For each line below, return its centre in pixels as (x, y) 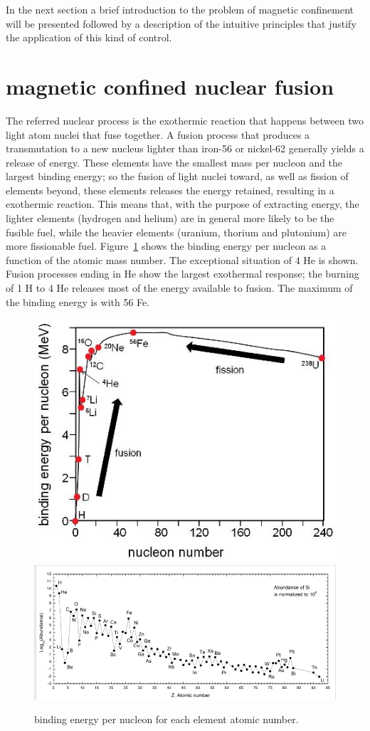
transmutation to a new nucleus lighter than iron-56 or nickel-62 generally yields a (185, 148)
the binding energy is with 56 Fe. (78, 301)
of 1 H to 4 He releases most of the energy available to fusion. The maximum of (179, 288)
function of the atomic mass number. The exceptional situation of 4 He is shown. (182, 259)
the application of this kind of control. (89, 37)
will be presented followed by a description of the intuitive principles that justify (181, 23)
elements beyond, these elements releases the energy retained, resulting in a (170, 190)
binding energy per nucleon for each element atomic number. (166, 719)
